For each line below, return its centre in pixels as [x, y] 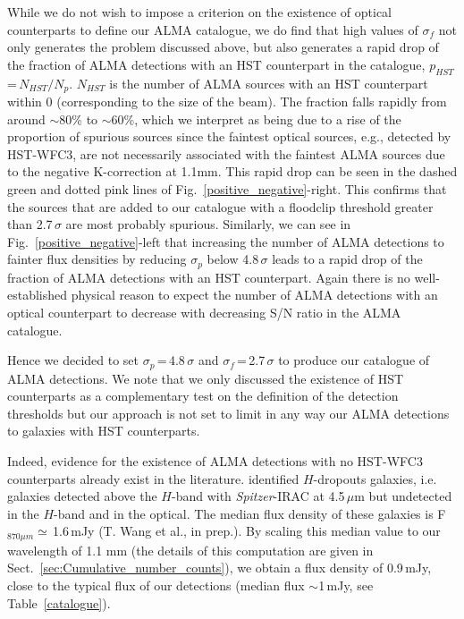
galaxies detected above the [82, 496]
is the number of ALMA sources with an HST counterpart [269, 83]
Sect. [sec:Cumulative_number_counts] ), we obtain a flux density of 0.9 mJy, [219, 568]
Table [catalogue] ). [59, 602]
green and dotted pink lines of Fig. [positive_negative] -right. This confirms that [227, 189]
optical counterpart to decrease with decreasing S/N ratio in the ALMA [204, 313]
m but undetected [403, 496]
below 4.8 [233, 259]
